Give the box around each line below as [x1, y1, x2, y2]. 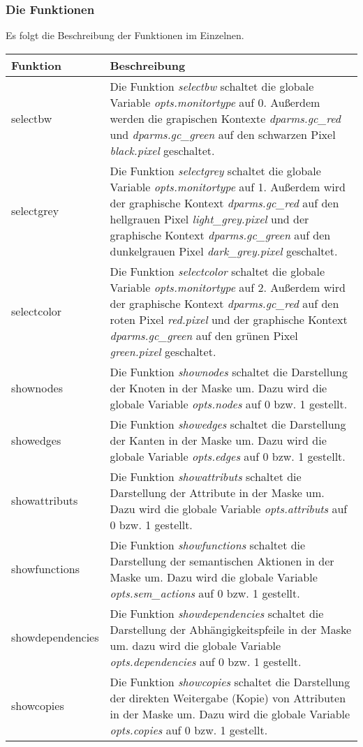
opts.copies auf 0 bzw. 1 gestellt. [110, 721, 268, 738]
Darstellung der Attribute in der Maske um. [110, 484, 325, 501]
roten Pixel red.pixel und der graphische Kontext [110, 311, 348, 327]
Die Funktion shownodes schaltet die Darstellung [110, 363, 348, 380]
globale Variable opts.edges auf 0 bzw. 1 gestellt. [110, 448, 346, 464]
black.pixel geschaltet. [110, 142, 215, 158]
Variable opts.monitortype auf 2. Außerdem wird [110, 279, 346, 295]
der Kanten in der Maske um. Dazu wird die [110, 431, 327, 448]
